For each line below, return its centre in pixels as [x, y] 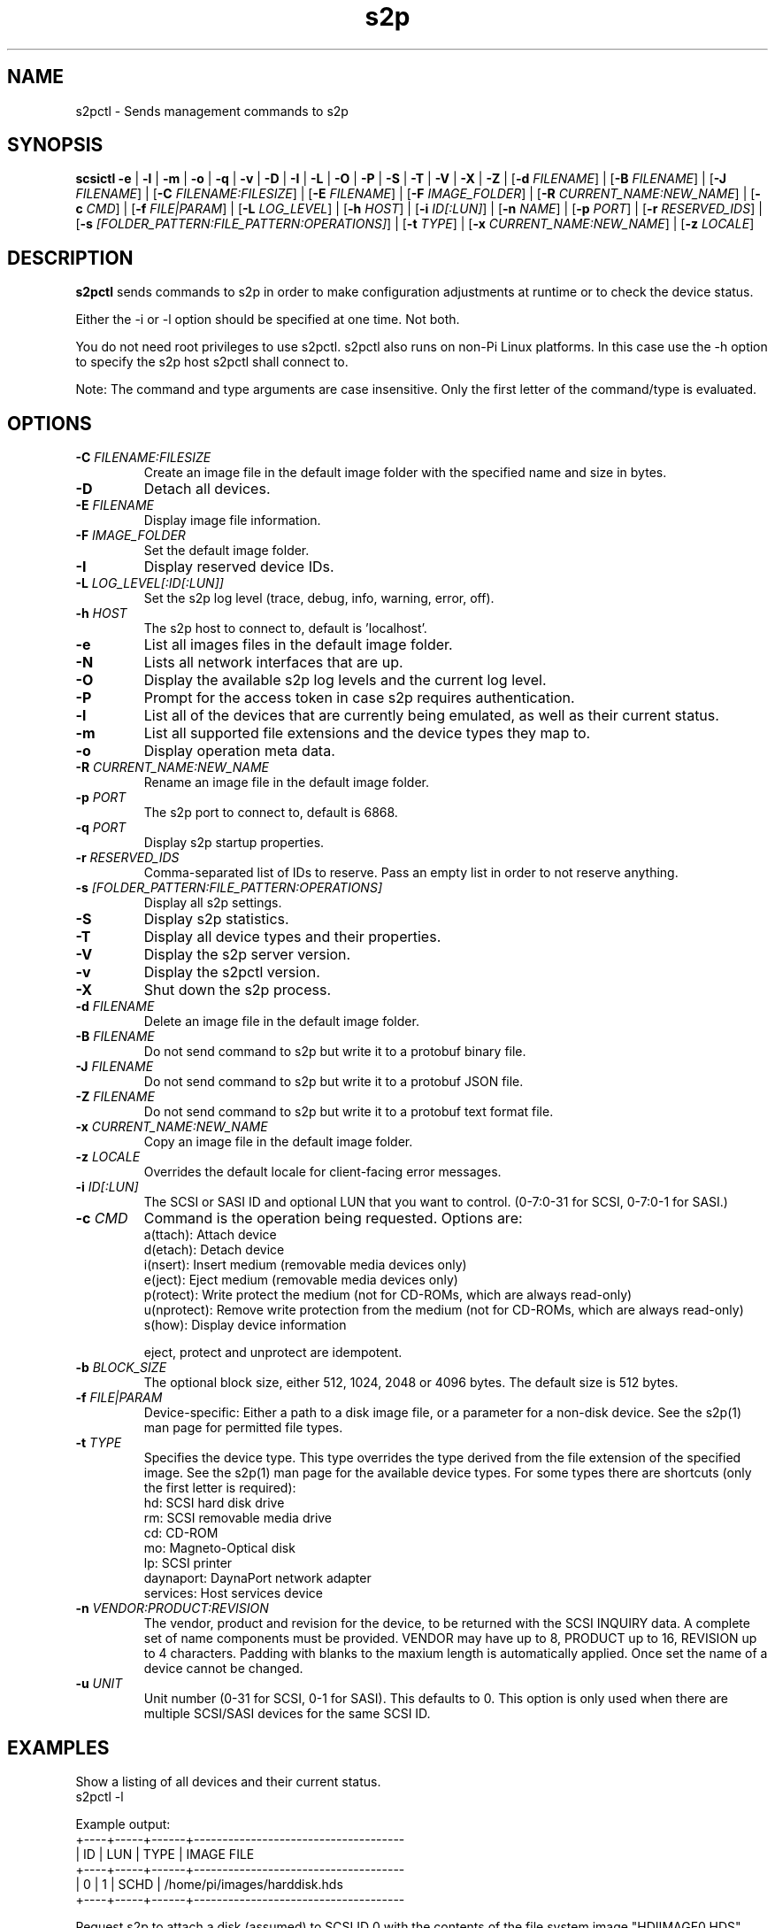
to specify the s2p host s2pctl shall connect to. [212, 362]
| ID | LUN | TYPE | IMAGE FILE [165, 1854]
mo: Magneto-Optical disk [219, 1548]
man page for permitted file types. [243, 1428]
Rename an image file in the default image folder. [287, 783]
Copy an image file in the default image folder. [278, 1142]
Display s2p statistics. [216, 919]
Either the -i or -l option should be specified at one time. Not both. [268, 320]
